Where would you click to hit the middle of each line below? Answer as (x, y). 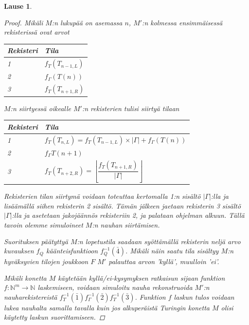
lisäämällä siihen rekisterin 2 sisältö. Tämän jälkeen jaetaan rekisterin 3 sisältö (123, 205)
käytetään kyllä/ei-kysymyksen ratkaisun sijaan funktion (142, 277)
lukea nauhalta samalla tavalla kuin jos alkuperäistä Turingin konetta (107, 307)
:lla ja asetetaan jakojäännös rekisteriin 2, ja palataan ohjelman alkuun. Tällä (128, 215)
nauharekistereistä (31, 296)
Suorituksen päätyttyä (36, 241)
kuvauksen (19, 251)
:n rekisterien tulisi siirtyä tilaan (131, 108)
